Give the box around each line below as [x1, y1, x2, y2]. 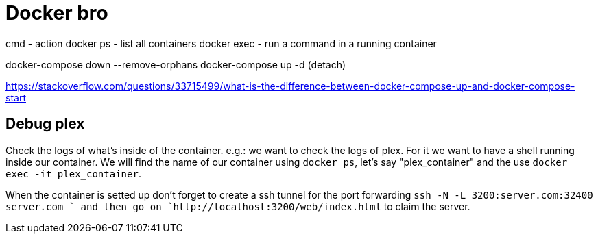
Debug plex [5, 115, 85, 133]
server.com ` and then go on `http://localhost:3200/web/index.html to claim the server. [5, 200, 470, 212]
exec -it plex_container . [5, 167, 141, 179]
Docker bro [5, 1, 108, 25]
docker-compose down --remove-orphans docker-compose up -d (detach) [5, 58, 346, 71]
